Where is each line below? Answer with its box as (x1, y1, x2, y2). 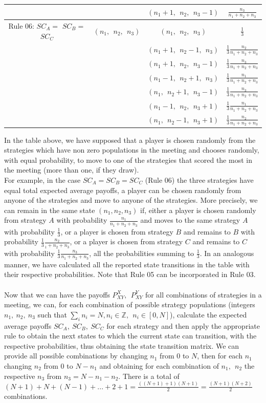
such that (37, 309, 67, 320)
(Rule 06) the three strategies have (145, 174, 254, 185)
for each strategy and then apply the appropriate (106, 320, 260, 331)
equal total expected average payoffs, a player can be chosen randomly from (4, 184, 241, 195)
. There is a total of (118, 370, 180, 381)
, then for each (197, 350, 242, 361)
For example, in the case (4, 174, 81, 185)
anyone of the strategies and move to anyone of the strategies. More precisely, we (4, 195, 258, 205)
